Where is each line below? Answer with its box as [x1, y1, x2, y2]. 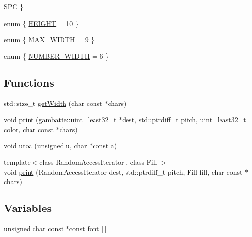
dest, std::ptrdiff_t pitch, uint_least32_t [122, 114, 246, 125]
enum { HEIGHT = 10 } [4, 18, 79, 28]
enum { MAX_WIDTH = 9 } [4, 34, 94, 45]
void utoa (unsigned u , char [4, 140, 87, 151]
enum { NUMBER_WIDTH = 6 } [4, 51, 109, 61]
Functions [4, 75, 54, 90]
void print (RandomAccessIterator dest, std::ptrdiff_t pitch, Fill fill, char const [4, 166, 243, 177]
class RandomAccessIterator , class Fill [39, 157, 157, 167]
